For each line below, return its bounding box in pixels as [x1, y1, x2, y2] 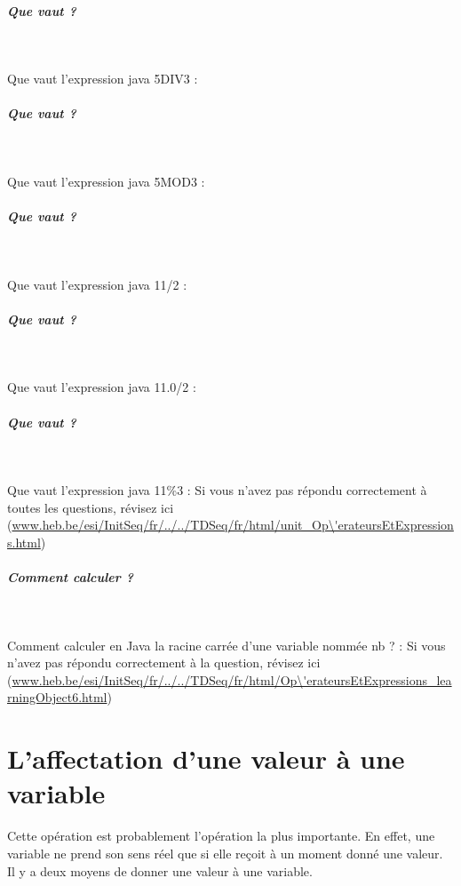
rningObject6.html [7, 688, 107, 706]
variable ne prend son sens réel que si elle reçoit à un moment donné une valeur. [7, 843, 443, 862]
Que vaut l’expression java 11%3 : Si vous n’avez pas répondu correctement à [7, 481, 427, 499]
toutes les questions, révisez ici [7, 498, 174, 516]
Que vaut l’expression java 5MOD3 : [7, 172, 205, 190]
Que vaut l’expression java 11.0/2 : [7, 378, 196, 396]
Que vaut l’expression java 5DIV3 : [7, 69, 198, 88]
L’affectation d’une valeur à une [7, 740, 405, 777]
